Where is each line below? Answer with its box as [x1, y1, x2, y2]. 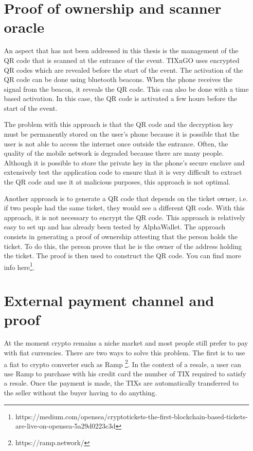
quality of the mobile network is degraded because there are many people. [4, 148, 224, 158]
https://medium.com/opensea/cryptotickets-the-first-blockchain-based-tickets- [15, 411, 248, 421]
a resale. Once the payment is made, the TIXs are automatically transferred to [4, 378, 239, 388]
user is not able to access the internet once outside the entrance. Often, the [4, 138, 228, 148]
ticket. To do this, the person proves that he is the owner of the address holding [4, 241, 242, 251]
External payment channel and [4, 290, 214, 310]
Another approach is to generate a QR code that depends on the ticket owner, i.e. [4, 193, 248, 203]
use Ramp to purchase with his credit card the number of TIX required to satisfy [4, 368, 246, 378]
